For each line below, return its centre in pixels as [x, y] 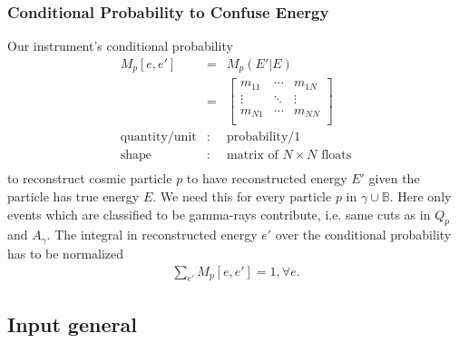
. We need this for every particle [242, 196]
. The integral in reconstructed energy [152, 235]
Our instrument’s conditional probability [120, 46]
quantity [144, 137]
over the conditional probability [363, 235]
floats [337, 156]
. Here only [420, 196]
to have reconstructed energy [267, 178]
